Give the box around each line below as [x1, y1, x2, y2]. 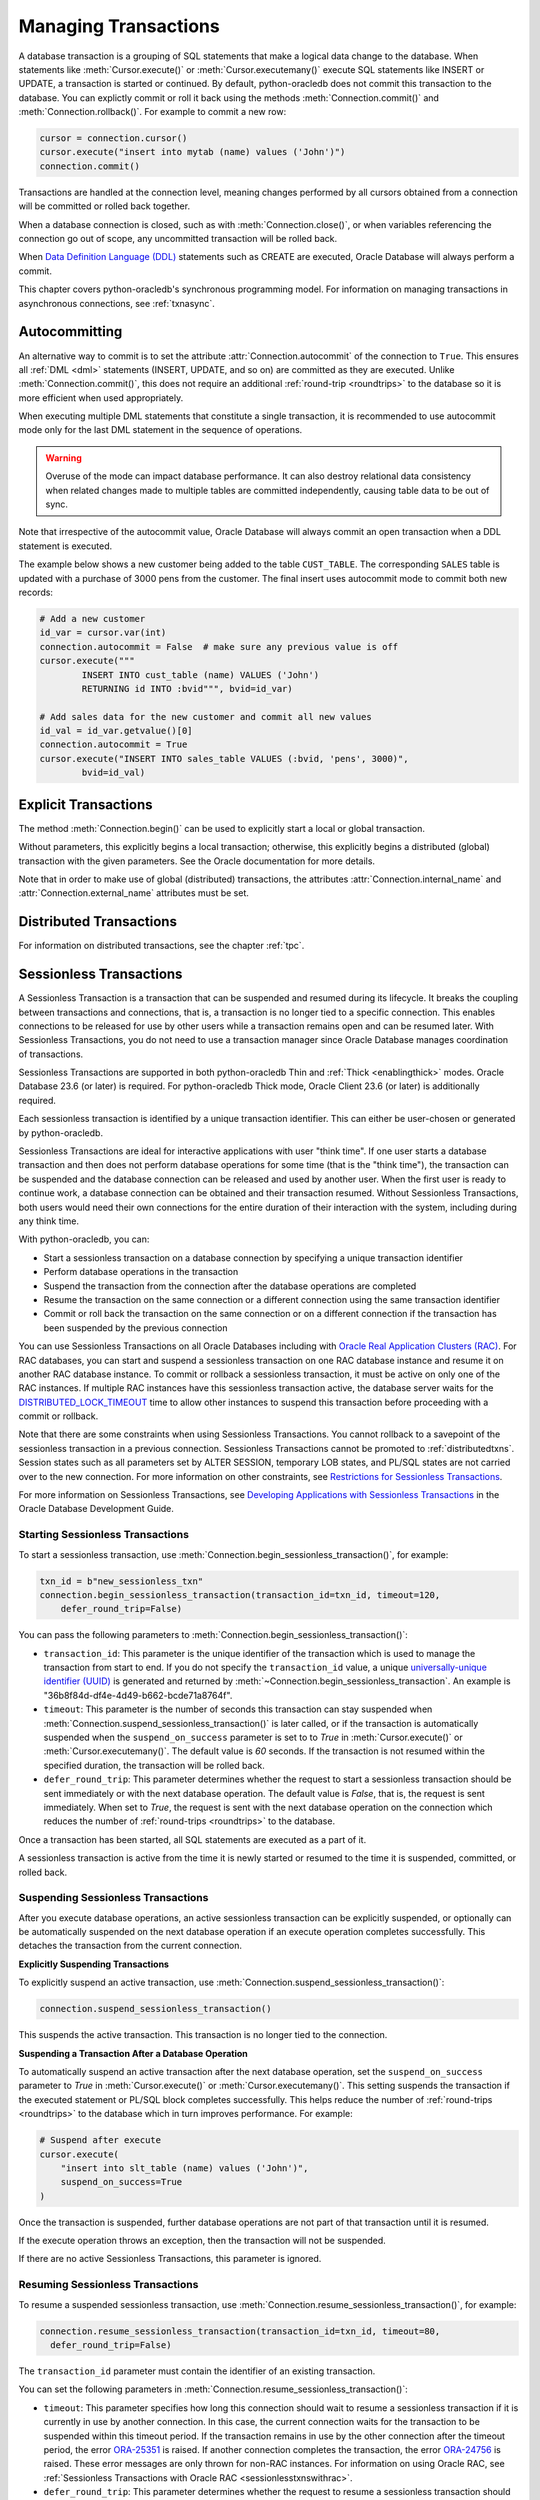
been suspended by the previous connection [43, 1321, 228, 1334]
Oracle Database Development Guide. [18, 1503, 175, 1515]
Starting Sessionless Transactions [18, 1528, 190, 1542]
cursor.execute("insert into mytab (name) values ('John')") [39, 146, 346, 158]
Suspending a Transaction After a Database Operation [18, 2047, 249, 2059]
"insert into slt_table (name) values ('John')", [60, 2162, 309, 2174]
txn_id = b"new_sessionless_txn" [39, 1575, 204, 1587]
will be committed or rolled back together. [18, 200, 190, 212]
